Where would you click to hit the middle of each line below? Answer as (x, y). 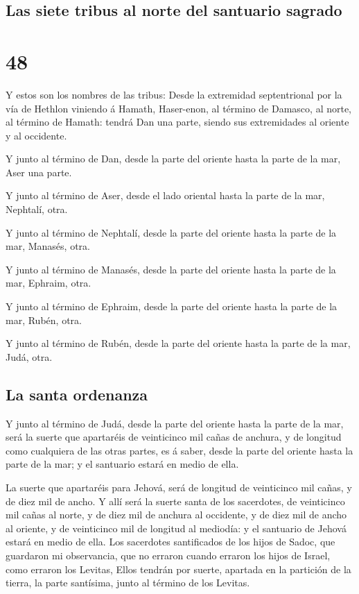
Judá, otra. (29, 356)
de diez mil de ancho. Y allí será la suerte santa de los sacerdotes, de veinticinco (175, 501)
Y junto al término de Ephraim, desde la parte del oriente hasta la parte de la (172, 306)
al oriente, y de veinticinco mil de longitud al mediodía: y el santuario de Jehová (176, 528)
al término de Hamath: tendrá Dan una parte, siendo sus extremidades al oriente (177, 122)
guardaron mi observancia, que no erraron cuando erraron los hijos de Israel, (168, 555)
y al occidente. (36, 135)
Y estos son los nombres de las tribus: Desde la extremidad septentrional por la (174, 94)
